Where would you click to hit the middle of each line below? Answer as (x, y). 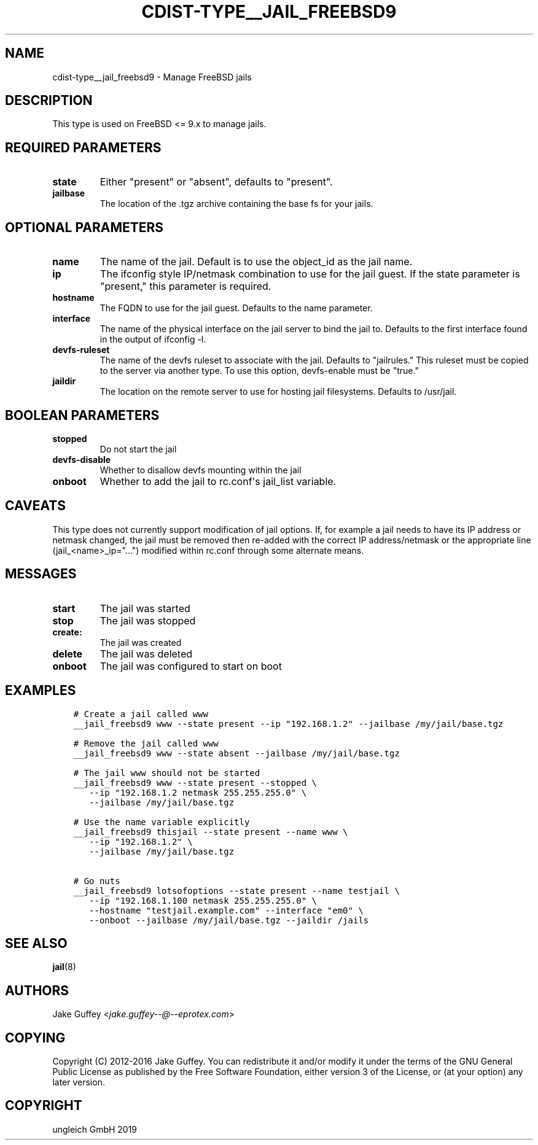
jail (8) (64, 967)
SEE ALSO (36, 943)
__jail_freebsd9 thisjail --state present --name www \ (211, 832)
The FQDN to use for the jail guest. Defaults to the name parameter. (236, 308)
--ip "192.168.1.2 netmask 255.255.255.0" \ (198, 792)
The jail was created (141, 642)
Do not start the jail (138, 449)
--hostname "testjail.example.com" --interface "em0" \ (226, 910)
